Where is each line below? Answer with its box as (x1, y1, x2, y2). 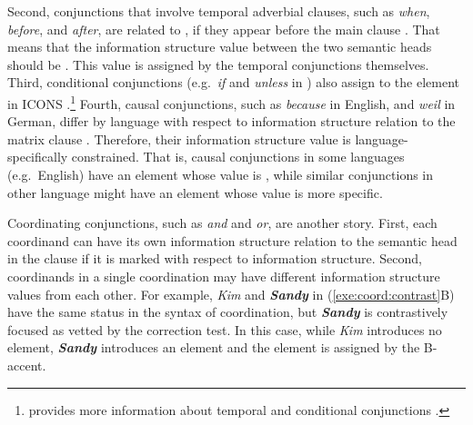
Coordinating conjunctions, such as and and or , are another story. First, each (7, 213, 438, 232)
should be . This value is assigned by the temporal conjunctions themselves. (7, 54, 429, 74)
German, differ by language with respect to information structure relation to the (7, 112, 456, 131)
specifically (7, 147, 68, 166)
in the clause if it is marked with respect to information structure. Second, (7, 249, 422, 268)
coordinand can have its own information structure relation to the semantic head (7, 231, 458, 250)
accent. (7, 355, 46, 374)
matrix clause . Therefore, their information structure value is (7, 129, 351, 148)
